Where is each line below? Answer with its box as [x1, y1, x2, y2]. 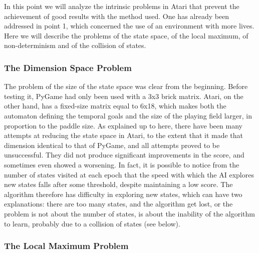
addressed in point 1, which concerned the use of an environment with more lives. [4, 20, 254, 31]
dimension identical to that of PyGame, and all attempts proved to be [4, 139, 220, 150]
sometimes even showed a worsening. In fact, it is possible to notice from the [4, 159, 239, 169]
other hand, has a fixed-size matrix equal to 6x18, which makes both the [4, 100, 226, 111]
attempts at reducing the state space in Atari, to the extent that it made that [4, 130, 243, 140]
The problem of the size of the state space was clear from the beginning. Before [4, 81, 248, 91]
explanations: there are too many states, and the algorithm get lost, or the [4, 198, 233, 209]
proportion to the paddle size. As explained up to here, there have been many [4, 120, 242, 130]
